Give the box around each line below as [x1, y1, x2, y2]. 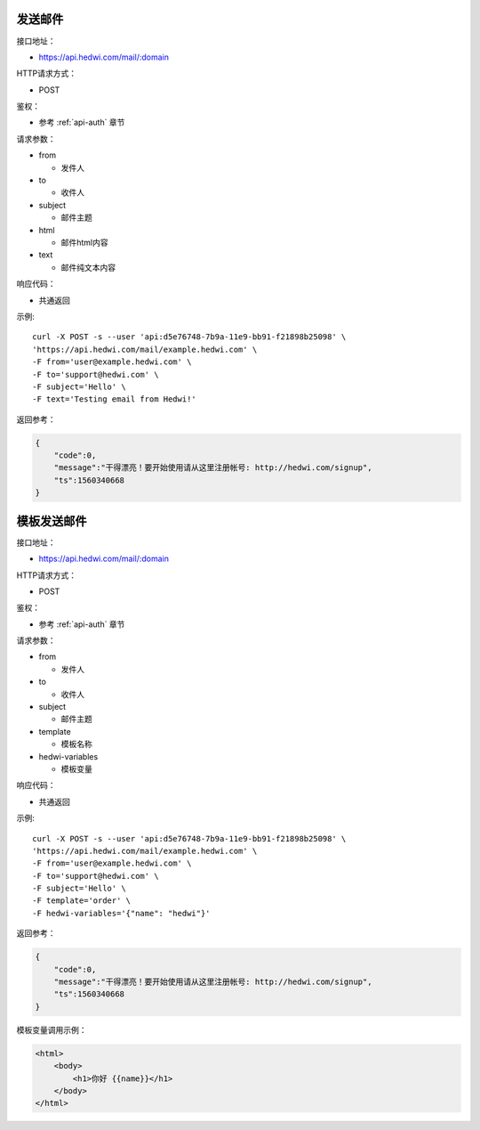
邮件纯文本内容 [60, 262, 116, 272]
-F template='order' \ [32, 896, 132, 906]
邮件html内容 [60, 237, 108, 248]
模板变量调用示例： [16, 1024, 87, 1035]
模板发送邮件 [16, 513, 87, 529]
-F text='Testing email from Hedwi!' [32, 394, 197, 404]
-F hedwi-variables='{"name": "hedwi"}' [32, 908, 211, 918]
